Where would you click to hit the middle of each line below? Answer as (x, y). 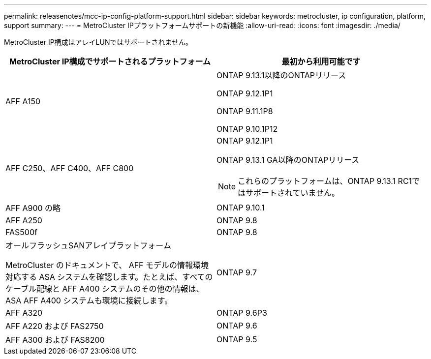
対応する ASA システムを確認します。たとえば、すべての (109, 277)
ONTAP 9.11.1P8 (245, 111)
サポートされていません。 (293, 193)
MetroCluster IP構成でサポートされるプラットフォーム (110, 61)
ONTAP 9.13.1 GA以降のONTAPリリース (288, 160)
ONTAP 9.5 (237, 339)
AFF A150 (23, 101)
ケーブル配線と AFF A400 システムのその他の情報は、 (105, 289)
